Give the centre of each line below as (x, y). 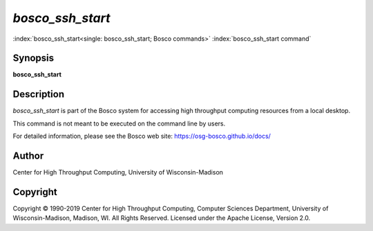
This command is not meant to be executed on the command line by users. (119, 123)
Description (39, 94)
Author (28, 155)
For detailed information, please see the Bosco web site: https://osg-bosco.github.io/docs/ (142, 136)
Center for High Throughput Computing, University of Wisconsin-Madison (118, 172)
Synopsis (34, 58)
